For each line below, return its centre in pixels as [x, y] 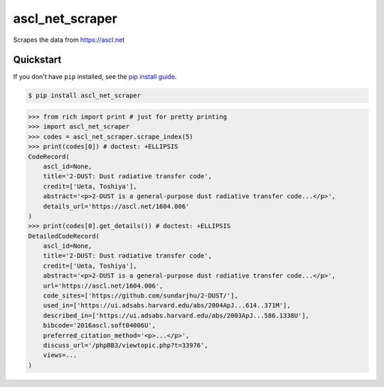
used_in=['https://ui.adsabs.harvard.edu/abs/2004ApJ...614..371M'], [167, 306]
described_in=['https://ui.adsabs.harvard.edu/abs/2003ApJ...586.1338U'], [176, 315]
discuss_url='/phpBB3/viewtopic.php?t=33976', [126, 345]
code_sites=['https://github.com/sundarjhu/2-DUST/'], [140, 296]
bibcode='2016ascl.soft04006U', [100, 326]
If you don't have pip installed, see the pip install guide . [95, 77]
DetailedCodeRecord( [64, 236]
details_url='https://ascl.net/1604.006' [116, 206]
